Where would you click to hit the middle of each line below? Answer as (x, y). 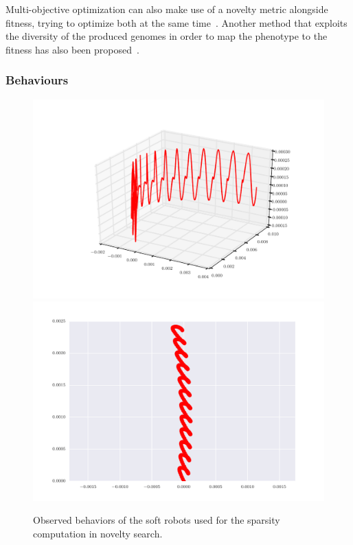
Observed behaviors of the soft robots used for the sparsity (157, 520)
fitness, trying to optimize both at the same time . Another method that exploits (176, 22)
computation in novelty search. (98, 533)
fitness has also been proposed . (72, 49)
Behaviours (37, 80)
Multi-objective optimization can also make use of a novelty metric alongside (167, 9)
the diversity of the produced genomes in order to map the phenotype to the (167, 36)
